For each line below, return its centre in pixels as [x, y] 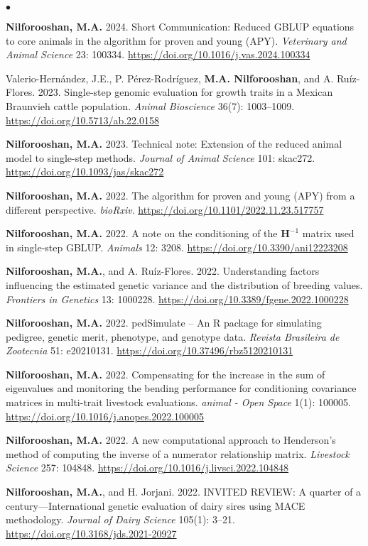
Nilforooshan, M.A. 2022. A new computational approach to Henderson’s [171, 440]
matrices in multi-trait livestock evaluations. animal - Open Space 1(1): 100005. [178, 402]
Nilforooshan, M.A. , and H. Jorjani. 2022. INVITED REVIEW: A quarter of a [184, 492]
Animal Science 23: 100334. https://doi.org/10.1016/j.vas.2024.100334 [158, 54]
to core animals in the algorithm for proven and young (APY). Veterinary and [176, 40]
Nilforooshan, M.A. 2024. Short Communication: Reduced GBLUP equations [180, 26]
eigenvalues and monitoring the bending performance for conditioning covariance [181, 388]
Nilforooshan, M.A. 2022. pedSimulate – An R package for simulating [164, 323]
